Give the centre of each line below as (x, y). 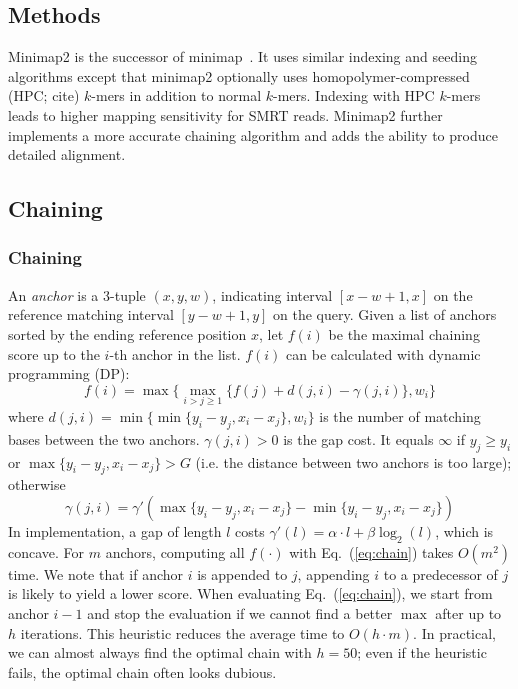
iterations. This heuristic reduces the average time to (182, 632)
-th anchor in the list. (175, 353)
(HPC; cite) (44, 95)
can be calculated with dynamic (383, 353)
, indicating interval (272, 294)
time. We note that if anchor (96, 573)
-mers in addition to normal (176, 95)
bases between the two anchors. (104, 438)
